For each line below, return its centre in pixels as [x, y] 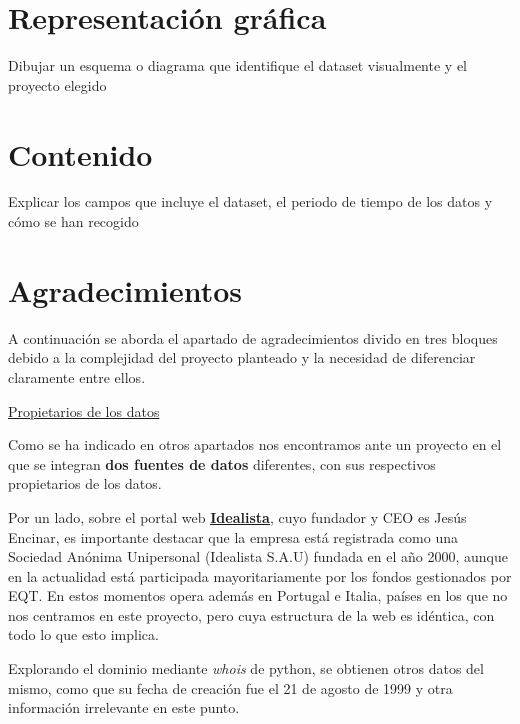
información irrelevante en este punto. [124, 707]
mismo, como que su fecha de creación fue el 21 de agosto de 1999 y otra [230, 687]
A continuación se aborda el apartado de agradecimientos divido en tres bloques [253, 337]
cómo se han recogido [73, 221]
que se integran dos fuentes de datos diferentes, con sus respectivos [222, 463]
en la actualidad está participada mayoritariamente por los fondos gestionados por [260, 575]
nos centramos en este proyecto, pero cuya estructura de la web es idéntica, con [251, 614]
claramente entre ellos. [77, 376]
